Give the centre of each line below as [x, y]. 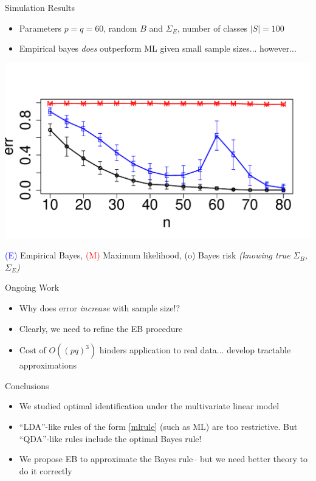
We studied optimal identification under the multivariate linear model [149, 406]
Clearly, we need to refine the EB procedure [101, 328]
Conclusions [27, 385]
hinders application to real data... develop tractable [195, 350]
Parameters [40, 28]
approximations [48, 365]
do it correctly [46, 470]
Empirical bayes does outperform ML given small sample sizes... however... [158, 48]
